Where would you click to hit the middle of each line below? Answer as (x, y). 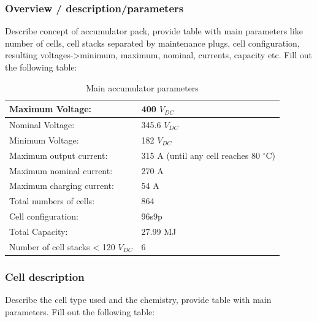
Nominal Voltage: (42, 125)
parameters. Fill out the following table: (80, 311)
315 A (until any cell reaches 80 (201, 155)
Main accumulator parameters (142, 87)
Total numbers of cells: (52, 201)
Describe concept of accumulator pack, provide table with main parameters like (154, 31)
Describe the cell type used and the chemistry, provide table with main (138, 300)
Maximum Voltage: (51, 109)
